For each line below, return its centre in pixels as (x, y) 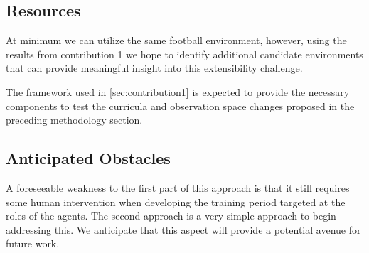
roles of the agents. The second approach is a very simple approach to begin (171, 216)
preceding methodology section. (74, 120)
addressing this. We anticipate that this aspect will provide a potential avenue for (183, 229)
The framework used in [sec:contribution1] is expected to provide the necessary (178, 91)
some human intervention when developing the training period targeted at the (176, 201)
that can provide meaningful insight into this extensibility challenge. (154, 68)
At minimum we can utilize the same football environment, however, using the (176, 40)
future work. (33, 243)
